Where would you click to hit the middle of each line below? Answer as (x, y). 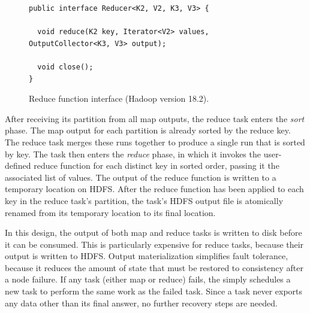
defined (18, 165)
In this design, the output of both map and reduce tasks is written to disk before (154, 233)
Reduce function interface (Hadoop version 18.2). (119, 98)
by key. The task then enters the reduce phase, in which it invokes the (133, 154)
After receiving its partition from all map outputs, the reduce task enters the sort (155, 118)
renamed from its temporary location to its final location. (110, 212)
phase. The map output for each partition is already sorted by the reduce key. (148, 130)
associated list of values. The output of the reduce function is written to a (141, 177)
